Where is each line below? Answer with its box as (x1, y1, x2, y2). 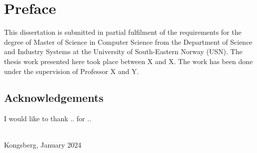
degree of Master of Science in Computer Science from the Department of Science (4, 36, 253, 47)
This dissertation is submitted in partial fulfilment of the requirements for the (4, 27, 242, 37)
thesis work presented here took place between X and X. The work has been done (4, 56, 253, 66)
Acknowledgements (4, 90, 104, 105)
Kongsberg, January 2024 (4, 140, 82, 150)
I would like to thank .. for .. (4, 113, 92, 124)
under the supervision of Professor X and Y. (4, 66, 139, 76)
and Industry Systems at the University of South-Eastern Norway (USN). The (4, 46, 243, 57)
